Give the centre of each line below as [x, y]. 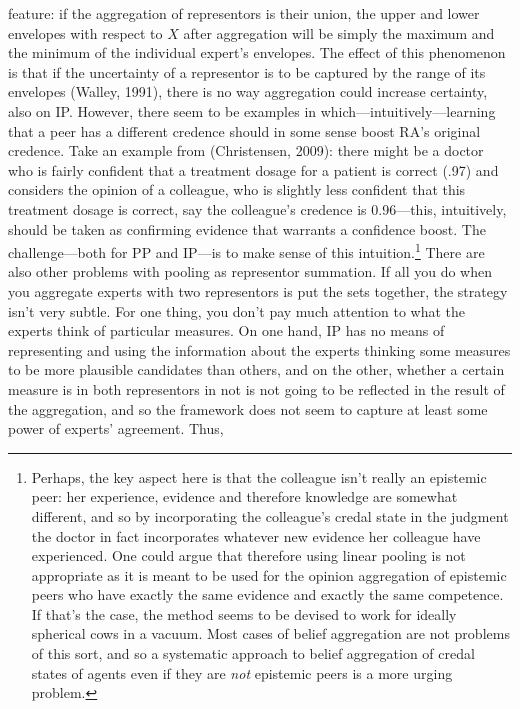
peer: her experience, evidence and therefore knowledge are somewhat [244, 496]
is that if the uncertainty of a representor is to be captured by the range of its [247, 71]
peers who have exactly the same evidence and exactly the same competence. [267, 594]
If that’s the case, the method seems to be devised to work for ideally [244, 613]
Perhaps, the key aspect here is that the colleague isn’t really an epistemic [259, 476]
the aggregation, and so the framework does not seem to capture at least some [248, 408]
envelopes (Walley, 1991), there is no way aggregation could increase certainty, [248, 91]
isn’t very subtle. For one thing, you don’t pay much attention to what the [237, 310]
